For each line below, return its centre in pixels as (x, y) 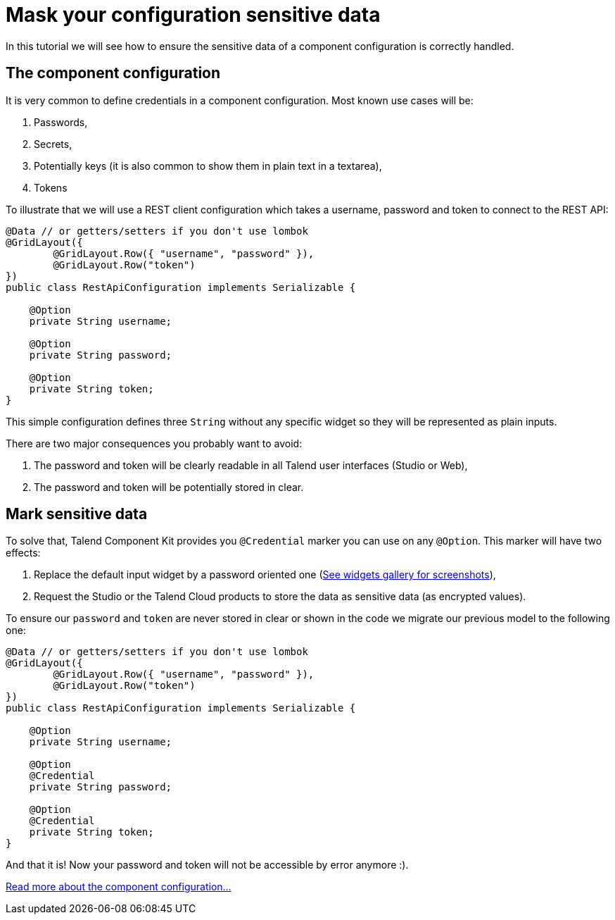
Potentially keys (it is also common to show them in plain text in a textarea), (208, 166)
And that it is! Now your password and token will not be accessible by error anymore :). (207, 865)
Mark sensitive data (77, 514)
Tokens (51, 187)
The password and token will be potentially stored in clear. (169, 487)
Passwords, (61, 122)
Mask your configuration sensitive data (193, 15)
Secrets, (53, 144)
